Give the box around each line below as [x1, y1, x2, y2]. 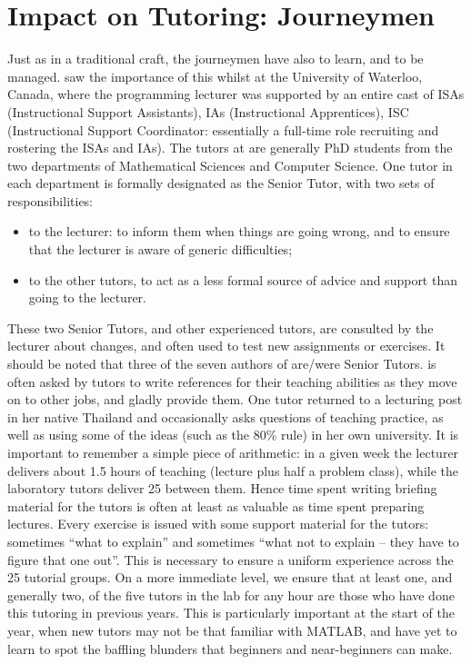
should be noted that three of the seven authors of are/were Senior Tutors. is [7, 354, 436, 373]
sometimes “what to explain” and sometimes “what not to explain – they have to [7, 531, 459, 550]
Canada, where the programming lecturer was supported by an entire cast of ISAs [7, 84, 465, 104]
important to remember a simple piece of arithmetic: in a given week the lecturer [7, 443, 459, 461]
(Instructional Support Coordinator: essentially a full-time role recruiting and [7, 120, 439, 139]
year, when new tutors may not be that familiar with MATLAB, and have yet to [7, 620, 457, 639]
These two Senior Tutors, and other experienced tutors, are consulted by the [7, 318, 434, 337]
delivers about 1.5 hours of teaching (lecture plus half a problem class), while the [7, 461, 458, 480]
